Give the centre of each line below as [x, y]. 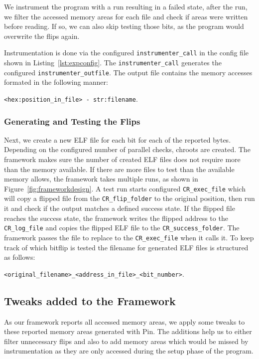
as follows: [20, 257]
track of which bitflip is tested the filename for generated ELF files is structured [126, 247]
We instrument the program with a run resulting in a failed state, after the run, [126, 6]
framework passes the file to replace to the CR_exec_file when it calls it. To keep [129, 237]
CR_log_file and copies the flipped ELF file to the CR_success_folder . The [122, 228]
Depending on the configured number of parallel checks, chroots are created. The [127, 149]
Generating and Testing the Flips [72, 121]
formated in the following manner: [56, 82]
